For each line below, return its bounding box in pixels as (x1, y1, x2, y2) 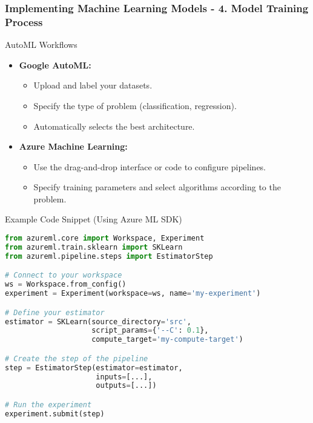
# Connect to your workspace (5, 271, 122, 280)
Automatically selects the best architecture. (33, 119, 195, 132)
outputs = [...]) (96, 381, 157, 390)
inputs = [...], (96, 372, 153, 381)
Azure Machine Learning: (19, 140, 128, 153)
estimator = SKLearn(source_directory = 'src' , (5, 317, 191, 326)
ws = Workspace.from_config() (5, 280, 127, 289)
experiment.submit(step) (5, 409, 105, 418)
